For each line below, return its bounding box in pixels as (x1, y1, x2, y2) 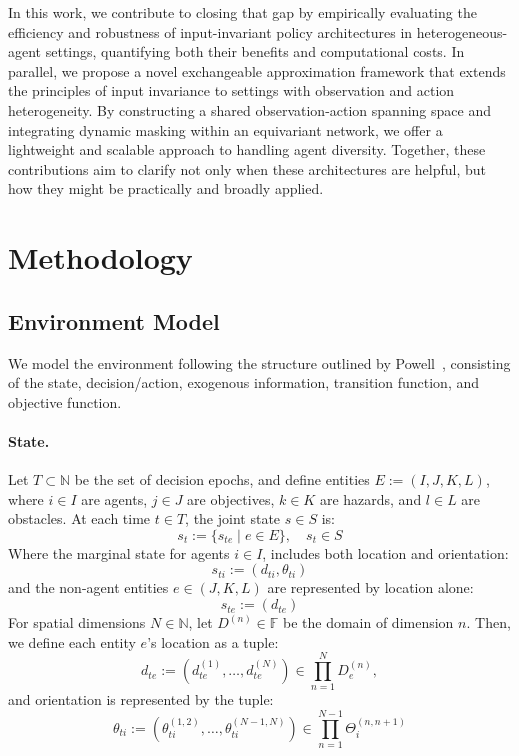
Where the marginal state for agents (8, 542, 230, 563)
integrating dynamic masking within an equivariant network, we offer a (8, 119, 443, 140)
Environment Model (8, 305, 220, 336)
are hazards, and (319, 488, 422, 509)
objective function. (8, 391, 122, 412)
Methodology (8, 237, 193, 278)
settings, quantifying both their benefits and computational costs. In (45, 41, 465, 62)
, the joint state (185, 508, 281, 529)
